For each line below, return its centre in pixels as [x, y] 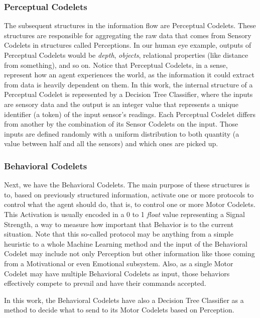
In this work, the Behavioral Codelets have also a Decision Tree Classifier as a [124, 300]
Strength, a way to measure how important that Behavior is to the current [119, 224]
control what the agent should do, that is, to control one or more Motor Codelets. [130, 204]
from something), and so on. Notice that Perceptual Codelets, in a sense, [116, 65]
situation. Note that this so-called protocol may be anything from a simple [119, 234]
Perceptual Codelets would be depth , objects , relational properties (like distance [126, 55]
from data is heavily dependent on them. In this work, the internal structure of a [128, 84]
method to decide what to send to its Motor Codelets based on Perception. [119, 310]
